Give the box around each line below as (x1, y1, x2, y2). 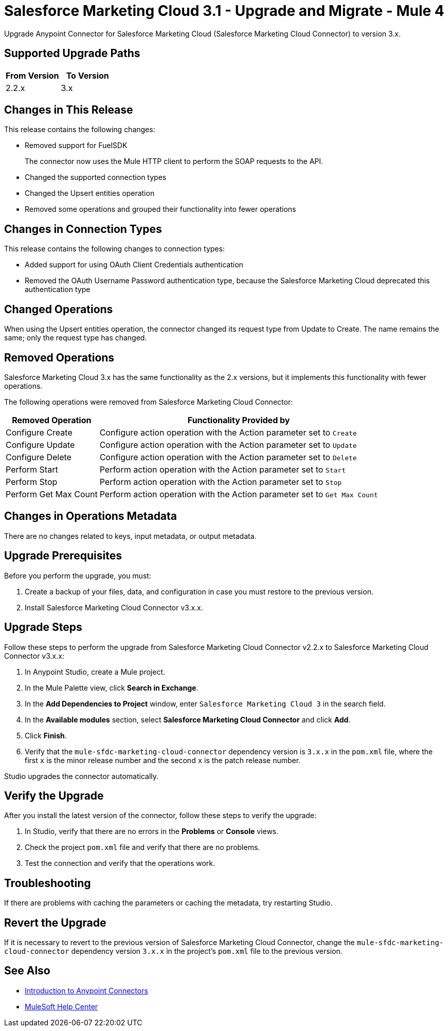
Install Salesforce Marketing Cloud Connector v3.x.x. (25, 603, 203, 612)
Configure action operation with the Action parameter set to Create (99, 427, 357, 438)
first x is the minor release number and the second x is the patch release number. (25, 755, 301, 765)
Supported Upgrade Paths (4, 47, 140, 60)
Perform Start (6, 464, 58, 475)
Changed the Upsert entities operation (25, 189, 155, 198)
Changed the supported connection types (25, 173, 167, 182)
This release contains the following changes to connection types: (4, 244, 225, 254)
